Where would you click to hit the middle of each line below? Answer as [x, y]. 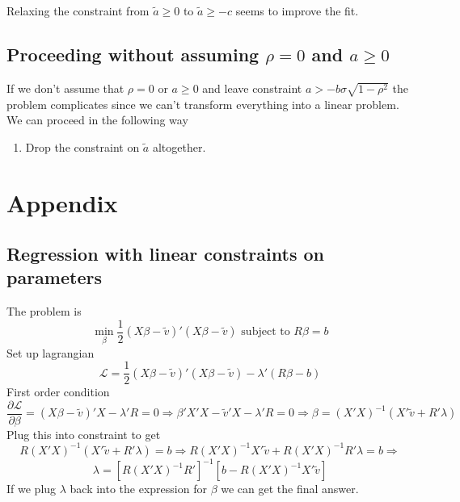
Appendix [62, 202]
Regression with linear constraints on [165, 254]
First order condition [58, 392]
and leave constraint [252, 88]
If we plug [32, 489]
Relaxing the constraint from [78, 10]
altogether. [179, 146]
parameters [54, 277]
